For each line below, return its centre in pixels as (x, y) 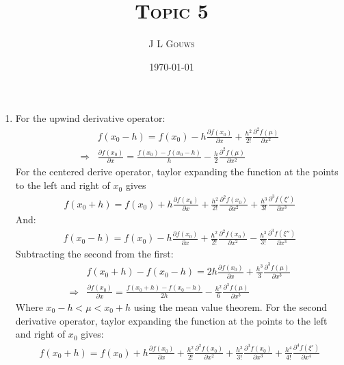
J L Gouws (172, 43)
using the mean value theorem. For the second (230, 306)
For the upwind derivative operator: (90, 118)
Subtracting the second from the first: (94, 253)
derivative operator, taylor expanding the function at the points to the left (171, 320)
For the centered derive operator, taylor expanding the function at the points (177, 172)
